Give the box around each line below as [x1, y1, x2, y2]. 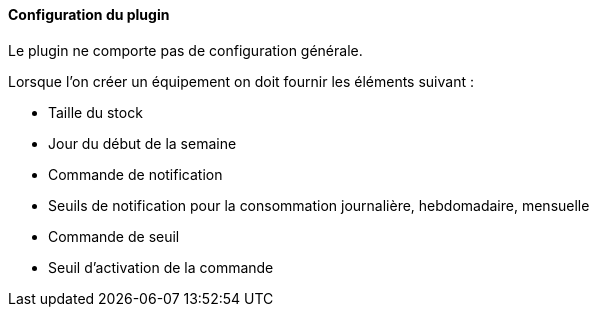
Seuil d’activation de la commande [48, 258, 274, 276]
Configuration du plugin [8, 6, 170, 23]
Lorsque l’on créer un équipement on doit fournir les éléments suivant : [8, 72, 474, 90]
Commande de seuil [48, 227, 180, 245]
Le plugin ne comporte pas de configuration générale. [8, 41, 363, 59]
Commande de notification [48, 165, 223, 183]
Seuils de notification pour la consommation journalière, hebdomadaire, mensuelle [48, 196, 590, 214]
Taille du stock [48, 103, 143, 121]
